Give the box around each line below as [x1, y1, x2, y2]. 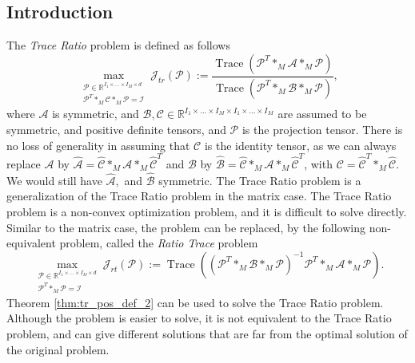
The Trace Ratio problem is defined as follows [6, 37, 230, 53]
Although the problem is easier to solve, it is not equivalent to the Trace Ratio [6, 310, 392, 326]
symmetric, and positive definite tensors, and [6, 121, 226, 138]
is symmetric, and [52, 105, 139, 122]
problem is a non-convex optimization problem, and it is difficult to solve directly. [6, 203, 407, 219]
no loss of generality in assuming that [6, 136, 190, 153]
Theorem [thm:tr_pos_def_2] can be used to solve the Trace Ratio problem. [6, 294, 384, 310]
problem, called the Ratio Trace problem [59, 235, 258, 251]
